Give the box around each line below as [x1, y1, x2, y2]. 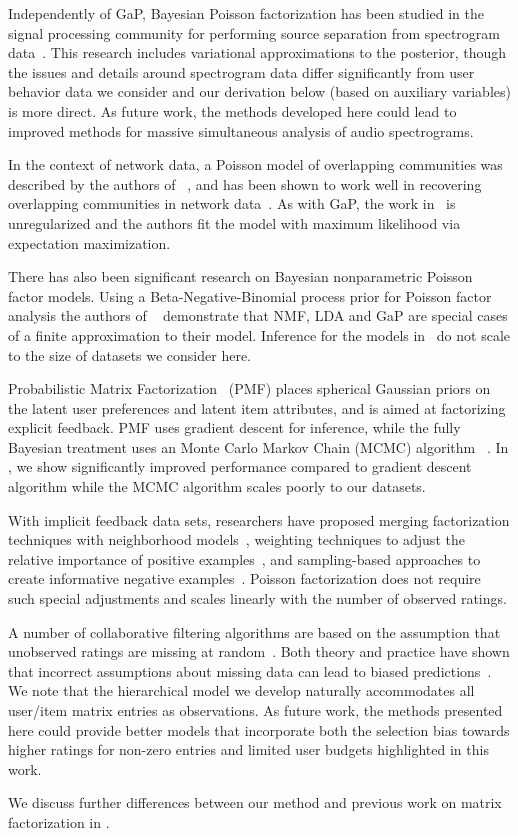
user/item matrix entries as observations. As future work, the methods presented [8, 700, 503, 720]
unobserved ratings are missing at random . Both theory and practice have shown [8, 641, 510, 662]
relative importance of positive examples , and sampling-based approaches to [8, 548, 481, 569]
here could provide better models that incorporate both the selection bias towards [8, 719, 510, 740]
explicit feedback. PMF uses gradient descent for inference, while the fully [8, 417, 461, 438]
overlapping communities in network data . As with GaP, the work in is [8, 193, 456, 214]
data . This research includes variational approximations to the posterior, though [8, 42, 507, 63]
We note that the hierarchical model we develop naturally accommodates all [8, 680, 475, 701]
